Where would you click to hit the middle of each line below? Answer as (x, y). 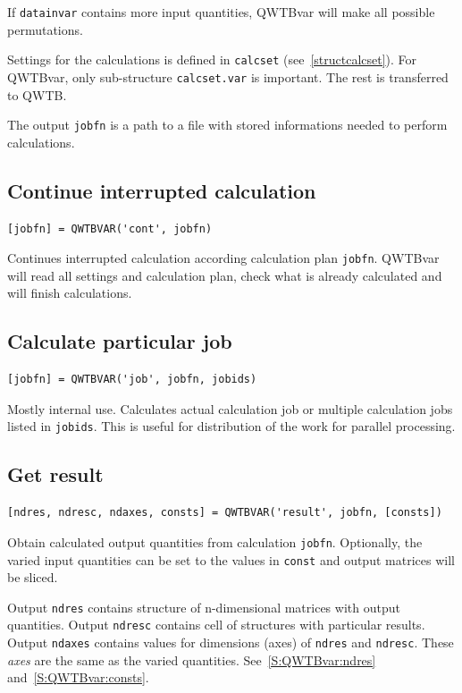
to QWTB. (37, 94)
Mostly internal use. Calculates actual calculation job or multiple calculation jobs (230, 408)
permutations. (45, 29)
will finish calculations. (70, 293)
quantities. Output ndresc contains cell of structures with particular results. (216, 625)
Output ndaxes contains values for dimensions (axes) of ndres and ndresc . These (231, 642)
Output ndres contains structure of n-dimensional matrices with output (204, 607)
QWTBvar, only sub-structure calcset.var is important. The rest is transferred (228, 76)
